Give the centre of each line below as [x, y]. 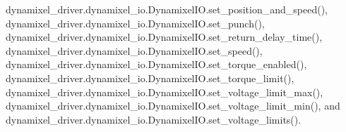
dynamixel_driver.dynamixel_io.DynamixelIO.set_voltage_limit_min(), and [173, 106]
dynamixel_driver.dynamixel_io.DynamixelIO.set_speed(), [134, 50]
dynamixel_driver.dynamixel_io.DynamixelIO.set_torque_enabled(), [156, 64]
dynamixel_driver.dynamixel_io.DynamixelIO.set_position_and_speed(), [167, 9]
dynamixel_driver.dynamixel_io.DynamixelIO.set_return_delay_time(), [164, 37]
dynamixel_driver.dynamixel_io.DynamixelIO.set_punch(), [135, 23]
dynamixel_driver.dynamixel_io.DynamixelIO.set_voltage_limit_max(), [165, 92]
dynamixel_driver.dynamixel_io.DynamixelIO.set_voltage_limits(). [154, 119]
